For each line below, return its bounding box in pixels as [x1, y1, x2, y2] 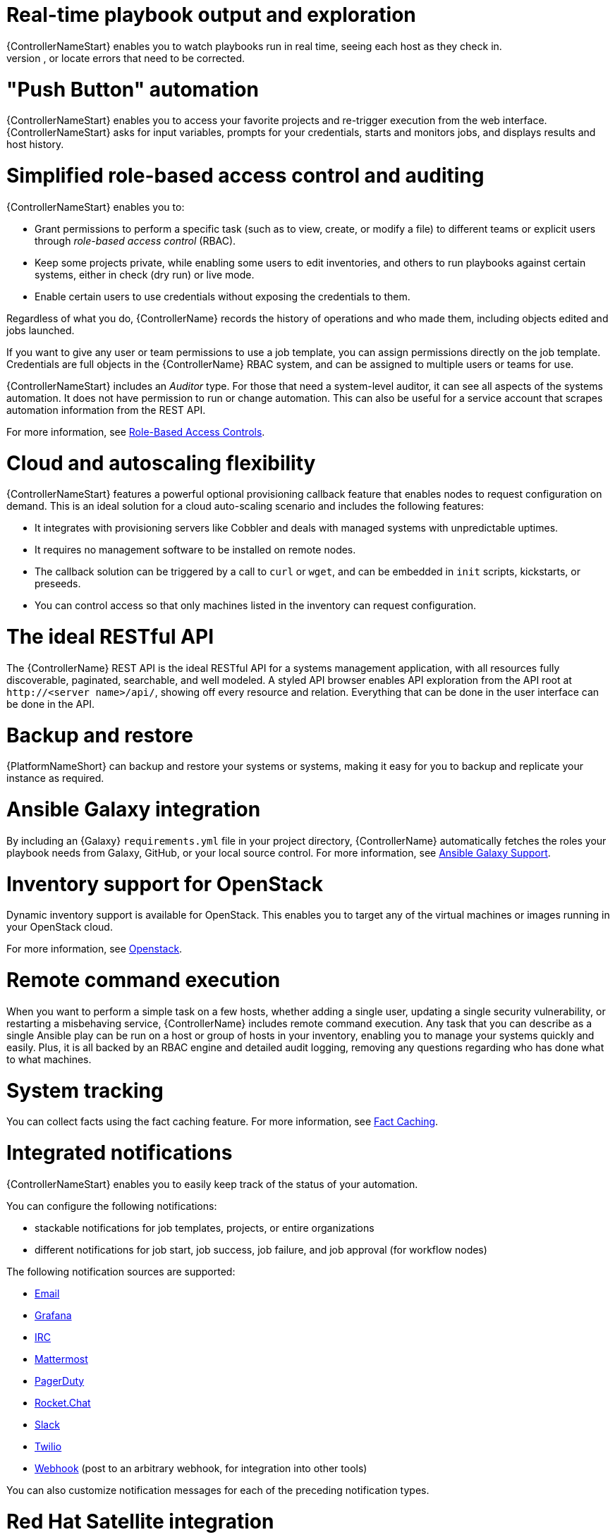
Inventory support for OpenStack [6, 871, 323, 896]
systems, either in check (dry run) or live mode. [35, 268, 255, 281]
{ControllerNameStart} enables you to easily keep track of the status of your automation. [6, 1177, 418, 1190]
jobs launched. [6, 324, 75, 336]
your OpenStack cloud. [6, 921, 113, 933]
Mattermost [35, 1352, 88, 1365]
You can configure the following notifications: [6, 1199, 217, 1212]
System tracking [6, 1078, 164, 1103]
